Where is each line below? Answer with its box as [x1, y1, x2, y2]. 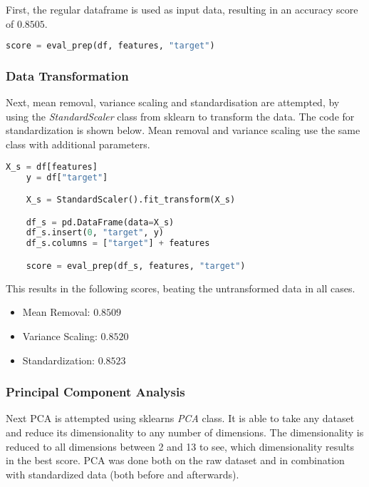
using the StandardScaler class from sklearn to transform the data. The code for [6, 108, 355, 123]
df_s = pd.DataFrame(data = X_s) [26, 217, 175, 227]
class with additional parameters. [6, 137, 150, 152]
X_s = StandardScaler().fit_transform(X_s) [26, 195, 236, 205]
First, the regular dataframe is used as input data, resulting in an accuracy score [6, 2, 358, 16]
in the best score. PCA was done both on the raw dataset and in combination [6, 453, 345, 468]
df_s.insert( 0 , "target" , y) [26, 227, 164, 238]
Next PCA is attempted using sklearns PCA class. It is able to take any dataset [6, 411, 355, 426]
